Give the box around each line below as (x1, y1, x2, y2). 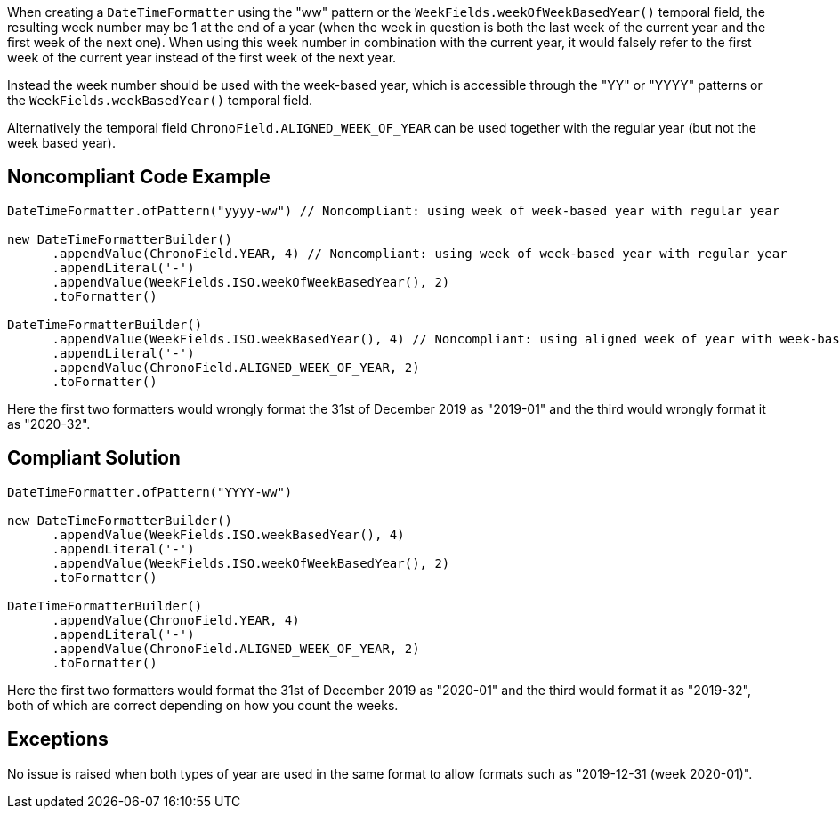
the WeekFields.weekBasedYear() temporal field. (7, 93, 313, 108)
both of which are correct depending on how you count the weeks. (7, 697, 399, 713)
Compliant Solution (7, 447, 181, 470)
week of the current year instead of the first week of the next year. (7, 50, 397, 65)
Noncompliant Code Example (7, 166, 271, 189)
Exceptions (7, 728, 109, 751)
